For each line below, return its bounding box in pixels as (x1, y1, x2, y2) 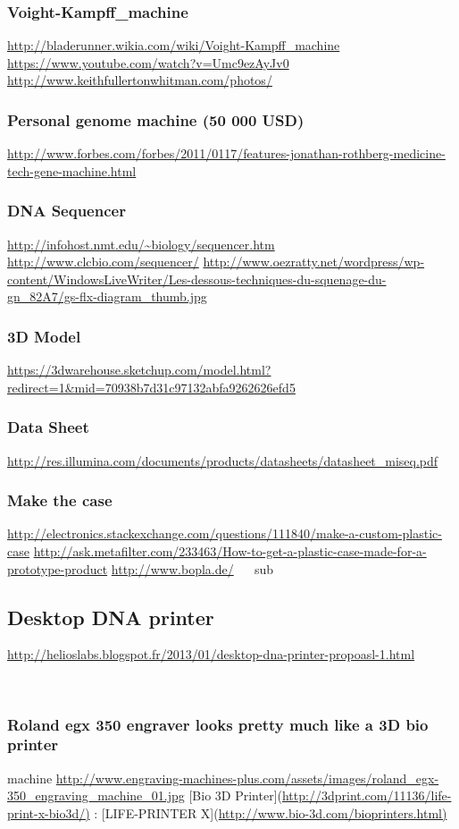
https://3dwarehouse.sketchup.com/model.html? (7, 360, 271, 379)
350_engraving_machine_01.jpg (7, 786, 185, 805)
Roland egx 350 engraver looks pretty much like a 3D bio (7, 713, 429, 735)
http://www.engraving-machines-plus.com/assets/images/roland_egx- (55, 768, 439, 787)
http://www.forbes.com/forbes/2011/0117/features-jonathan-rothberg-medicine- (7, 144, 446, 163)
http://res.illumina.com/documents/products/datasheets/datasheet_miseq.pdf (7, 451, 438, 469)
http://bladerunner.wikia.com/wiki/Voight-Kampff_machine (7, 36, 340, 55)
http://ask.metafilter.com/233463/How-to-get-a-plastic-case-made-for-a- (33, 542, 427, 561)
